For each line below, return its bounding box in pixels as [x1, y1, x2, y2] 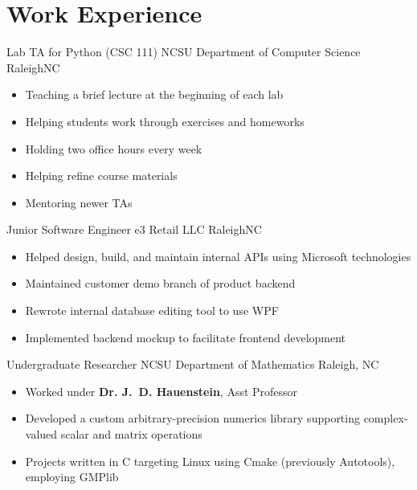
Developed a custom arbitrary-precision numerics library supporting [25, 410, 360, 427]
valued [25, 426, 58, 443]
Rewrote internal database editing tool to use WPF [25, 302, 279, 319]
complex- [363, 410, 408, 427]
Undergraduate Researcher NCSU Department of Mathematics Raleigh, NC [6, 356, 379, 373]
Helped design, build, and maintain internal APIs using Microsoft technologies [25, 247, 411, 264]
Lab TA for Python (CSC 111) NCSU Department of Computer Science [6, 43, 361, 60]
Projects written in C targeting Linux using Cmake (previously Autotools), [25, 452, 395, 469]
